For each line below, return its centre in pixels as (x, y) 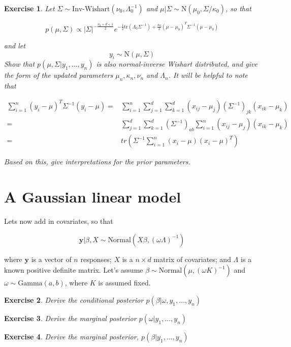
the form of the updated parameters (59, 75)
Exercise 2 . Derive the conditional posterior (74, 299)
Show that (20, 64)
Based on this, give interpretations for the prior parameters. (97, 162)
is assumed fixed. (124, 283)
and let (15, 46)
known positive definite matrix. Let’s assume (74, 270)
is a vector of (51, 259)
